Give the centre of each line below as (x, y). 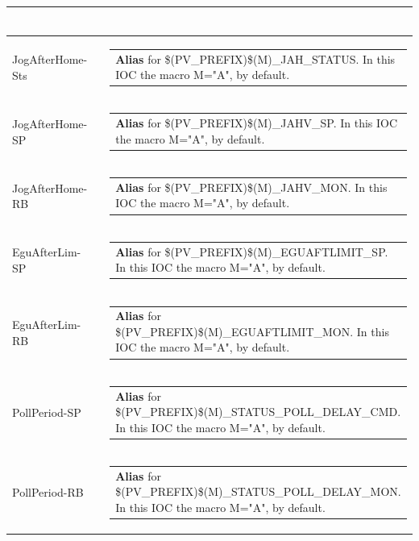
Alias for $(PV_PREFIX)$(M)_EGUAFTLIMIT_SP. (252, 251)
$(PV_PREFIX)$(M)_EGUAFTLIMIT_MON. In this (252, 331)
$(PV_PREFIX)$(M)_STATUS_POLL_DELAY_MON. (258, 491)
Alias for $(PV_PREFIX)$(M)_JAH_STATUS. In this (255, 58)
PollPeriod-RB (48, 492)
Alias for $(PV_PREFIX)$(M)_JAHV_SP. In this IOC (257, 123)
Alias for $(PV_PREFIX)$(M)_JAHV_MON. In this (251, 187)
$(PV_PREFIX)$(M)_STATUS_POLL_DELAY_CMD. (258, 412)
